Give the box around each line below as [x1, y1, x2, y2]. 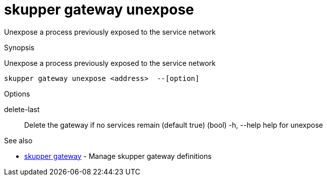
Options [4, 89, 30, 98]
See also [4, 136, 33, 145]
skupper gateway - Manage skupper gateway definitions [24, 151, 212, 160]
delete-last [4, 105, 40, 114]
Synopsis [4, 43, 35, 52]
